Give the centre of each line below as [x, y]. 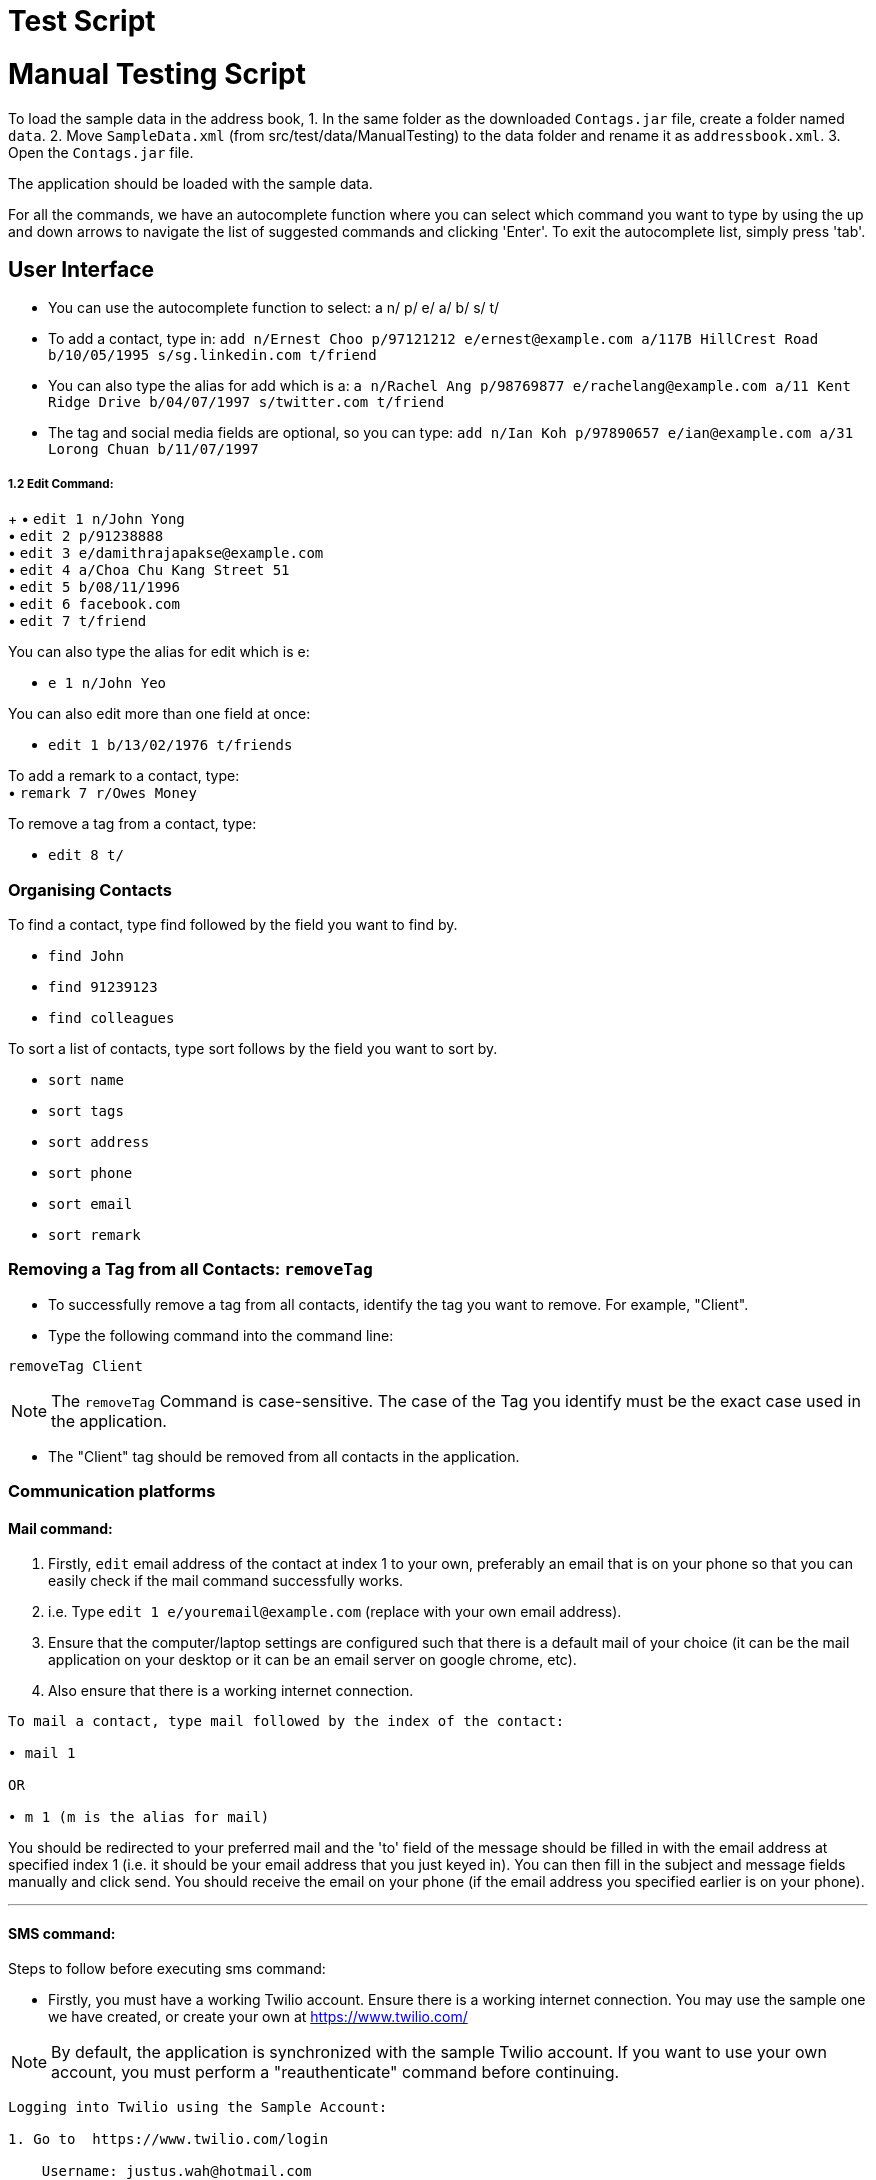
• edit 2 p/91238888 [86, 536]
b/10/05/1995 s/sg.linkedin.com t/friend [212, 355]
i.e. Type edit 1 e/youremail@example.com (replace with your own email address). [335, 1612]
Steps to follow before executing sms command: [167, 1969]
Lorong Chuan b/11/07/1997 [153, 449]
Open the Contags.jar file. [101, 152]
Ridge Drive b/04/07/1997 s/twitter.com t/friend [246, 402]
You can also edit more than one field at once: [159, 714]
